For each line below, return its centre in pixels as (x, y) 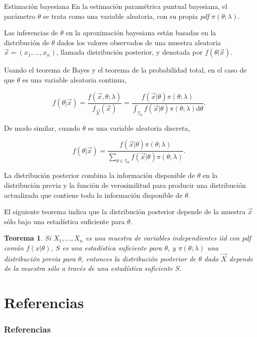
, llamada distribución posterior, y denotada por (129, 52)
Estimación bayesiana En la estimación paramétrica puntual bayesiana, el (116, 6)
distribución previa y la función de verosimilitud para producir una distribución (125, 185)
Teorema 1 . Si (28, 238)
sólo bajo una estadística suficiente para (64, 221)
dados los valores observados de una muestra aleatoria (139, 42)
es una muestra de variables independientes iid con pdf (168, 238)
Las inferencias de (31, 33)
